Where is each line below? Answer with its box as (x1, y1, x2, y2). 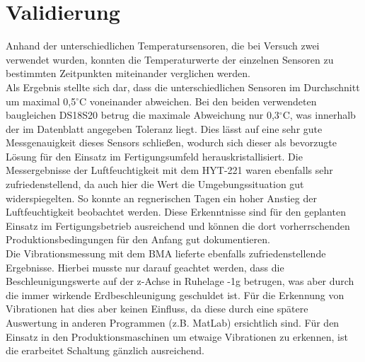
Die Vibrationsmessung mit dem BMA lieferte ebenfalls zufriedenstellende (6, 246, 326, 261)
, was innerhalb (289, 107, 356, 122)
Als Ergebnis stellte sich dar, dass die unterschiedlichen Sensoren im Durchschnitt (6, 79, 360, 94)
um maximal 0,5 (6, 93, 76, 108)
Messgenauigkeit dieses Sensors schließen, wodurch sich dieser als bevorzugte (6, 135, 337, 150)
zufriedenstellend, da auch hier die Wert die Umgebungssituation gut (6, 177, 304, 192)
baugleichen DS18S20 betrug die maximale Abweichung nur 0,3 (6, 107, 279, 122)
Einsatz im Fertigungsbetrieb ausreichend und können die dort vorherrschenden (6, 218, 350, 233)
